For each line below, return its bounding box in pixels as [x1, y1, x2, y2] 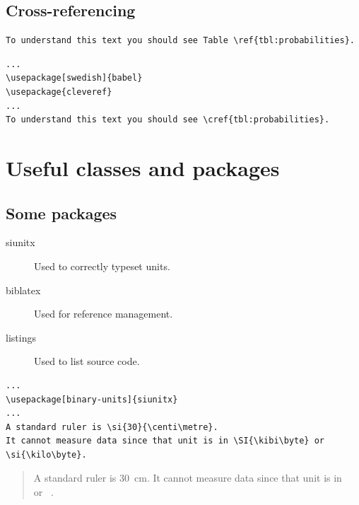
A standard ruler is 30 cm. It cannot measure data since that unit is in [33, 470, 342, 485]
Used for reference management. [34, 306, 173, 321]
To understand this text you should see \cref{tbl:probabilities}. [6, 115, 330, 125]
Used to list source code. [34, 354, 140, 368]
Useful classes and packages [6, 153, 280, 182]
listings [6, 330, 36, 344]
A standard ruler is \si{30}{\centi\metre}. [6, 422, 218, 432]
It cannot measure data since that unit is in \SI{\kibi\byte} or [6, 436, 325, 446]
